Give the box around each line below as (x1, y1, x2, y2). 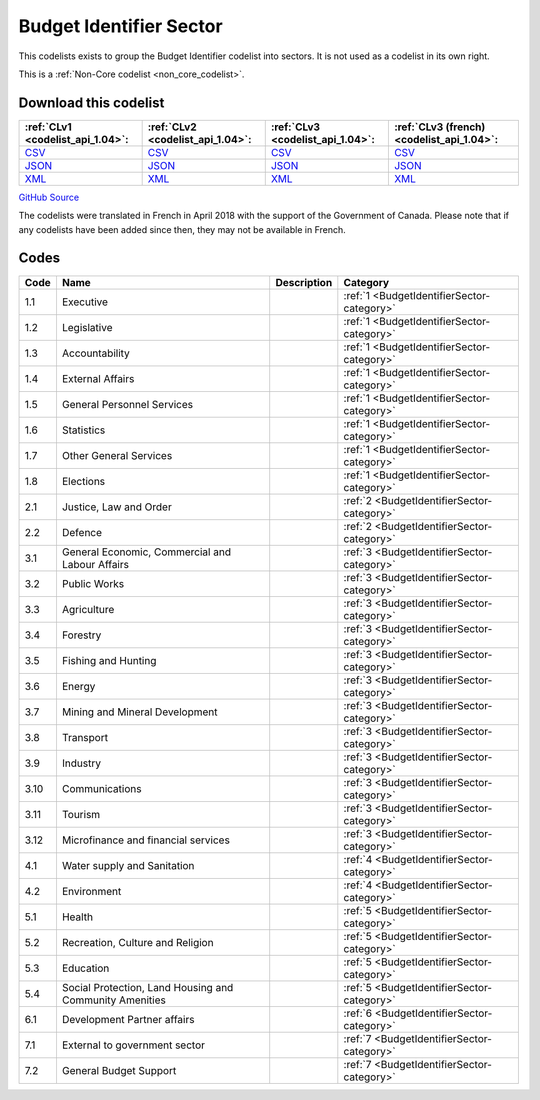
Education (61, 961, 110, 975)
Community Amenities (61, 993, 167, 1007)
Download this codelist (18, 94, 165, 111)
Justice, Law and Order (61, 500, 172, 514)
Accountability (61, 346, 130, 360)
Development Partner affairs (61, 1012, 195, 1026)
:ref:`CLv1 (24, 120, 72, 134)
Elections (61, 474, 106, 488)
